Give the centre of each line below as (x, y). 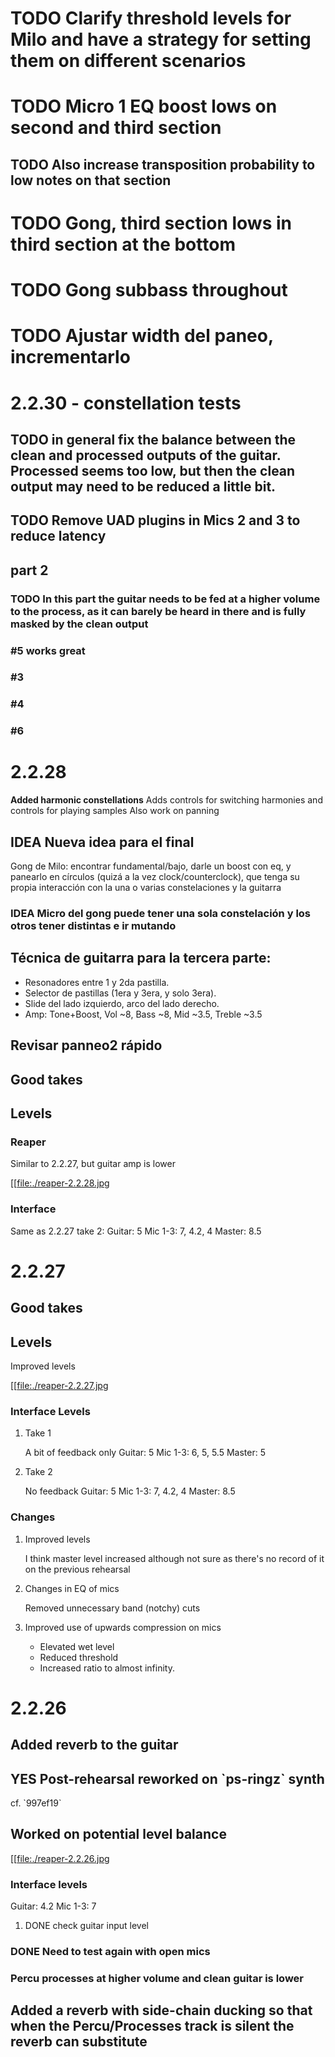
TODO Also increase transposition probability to (163, 164)
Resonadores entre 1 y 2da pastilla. (97, 982)
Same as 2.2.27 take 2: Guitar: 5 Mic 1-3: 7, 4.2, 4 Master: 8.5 (136, 1231)
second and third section (116, 128)
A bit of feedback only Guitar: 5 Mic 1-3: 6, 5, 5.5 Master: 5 (145, 1453)
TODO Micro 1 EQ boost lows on (144, 106)
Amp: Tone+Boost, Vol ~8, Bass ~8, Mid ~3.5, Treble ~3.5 (143, 1014)
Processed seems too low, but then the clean (153, 470)
